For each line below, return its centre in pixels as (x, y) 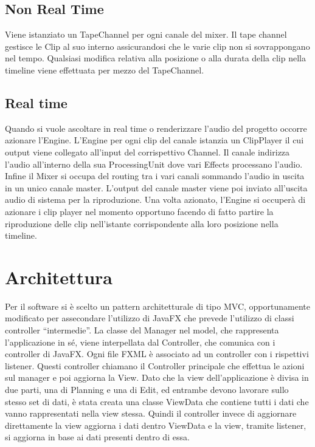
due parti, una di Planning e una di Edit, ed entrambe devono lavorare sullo (147, 389)
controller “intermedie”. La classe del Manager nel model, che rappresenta (142, 330)
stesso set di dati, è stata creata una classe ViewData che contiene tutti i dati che (157, 401)
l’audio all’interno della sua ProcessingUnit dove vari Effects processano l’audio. (154, 164)
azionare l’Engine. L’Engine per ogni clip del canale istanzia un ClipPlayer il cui (154, 140)
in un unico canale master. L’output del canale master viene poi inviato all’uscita (156, 187)
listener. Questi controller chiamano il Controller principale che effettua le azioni (155, 365)
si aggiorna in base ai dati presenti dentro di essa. (97, 437)
